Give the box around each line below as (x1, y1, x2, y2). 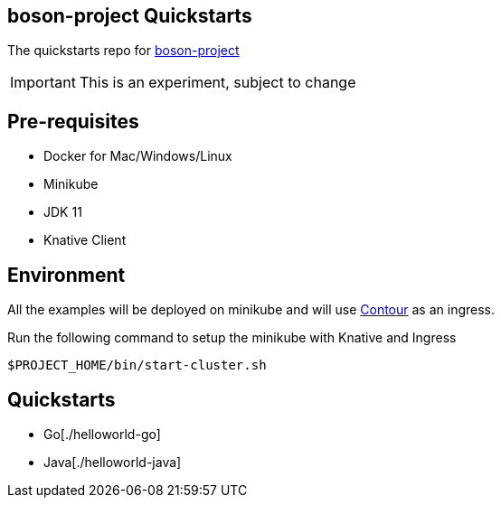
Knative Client (43, 232, 127, 248)
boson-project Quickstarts (7, 5, 252, 27)
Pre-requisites (7, 109, 139, 133)
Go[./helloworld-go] (43, 426, 161, 442)
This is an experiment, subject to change (79, 73, 356, 92)
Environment (7, 263, 126, 286)
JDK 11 (43, 204, 82, 220)
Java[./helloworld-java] (43, 454, 182, 470)
